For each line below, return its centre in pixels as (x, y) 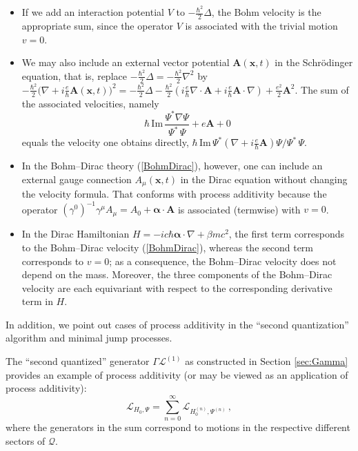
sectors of (26, 440)
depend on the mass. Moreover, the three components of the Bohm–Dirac (177, 274)
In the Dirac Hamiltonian (76, 234)
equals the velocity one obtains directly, (105, 142)
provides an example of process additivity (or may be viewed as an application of (177, 374)
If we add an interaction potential (93, 12)
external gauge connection (77, 179)
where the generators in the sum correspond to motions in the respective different (178, 427)
